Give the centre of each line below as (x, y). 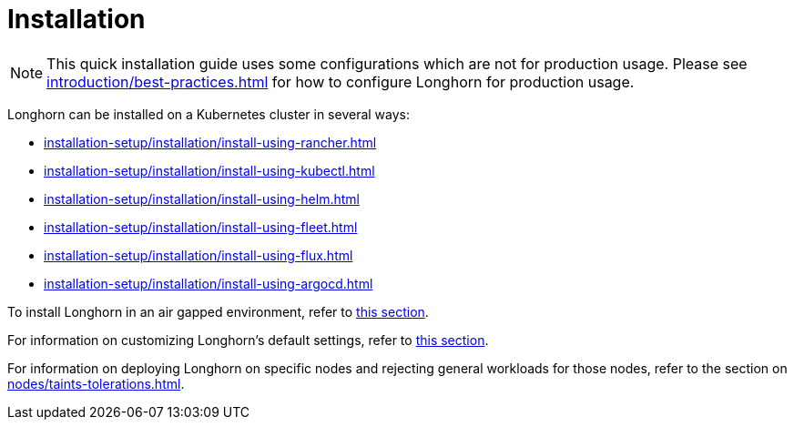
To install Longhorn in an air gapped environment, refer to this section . (218, 311)
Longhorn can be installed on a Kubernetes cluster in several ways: (209, 114)
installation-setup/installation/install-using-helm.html (202, 198)
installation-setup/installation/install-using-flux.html (198, 255)
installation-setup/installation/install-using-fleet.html (201, 227)
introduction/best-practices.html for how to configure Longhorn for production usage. (341, 81)
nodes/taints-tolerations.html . (96, 383)
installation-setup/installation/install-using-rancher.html (210, 142)
